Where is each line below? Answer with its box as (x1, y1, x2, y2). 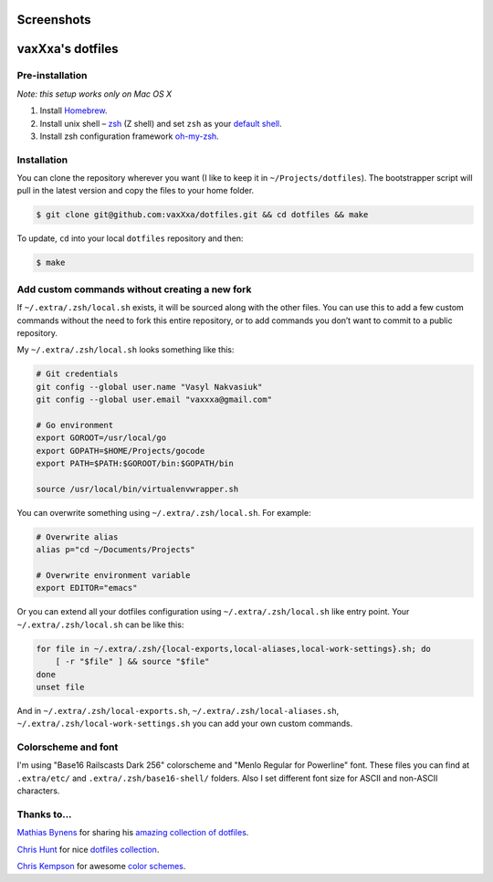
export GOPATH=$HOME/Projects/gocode (36, 446, 205, 456)
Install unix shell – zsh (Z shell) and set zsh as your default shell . (39, 118, 282, 129)
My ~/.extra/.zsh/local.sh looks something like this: (16, 344, 235, 355)
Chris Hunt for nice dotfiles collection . (16, 844, 160, 855)
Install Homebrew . (39, 105, 108, 116)
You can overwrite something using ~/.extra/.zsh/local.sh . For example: (16, 507, 311, 518)
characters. (16, 785, 60, 796)
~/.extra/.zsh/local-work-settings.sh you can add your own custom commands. (16, 718, 353, 730)
